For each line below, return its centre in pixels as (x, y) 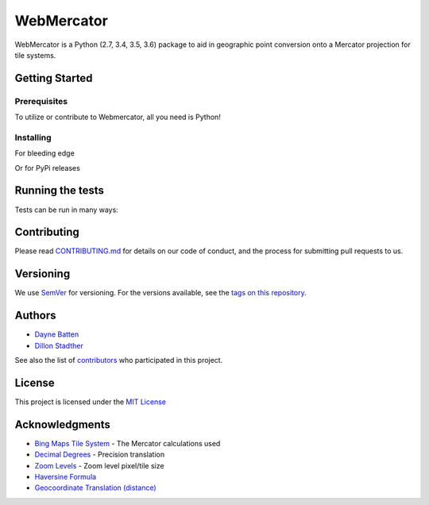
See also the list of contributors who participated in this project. (119, 360)
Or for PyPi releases (48, 168)
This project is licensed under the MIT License (91, 402)
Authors (35, 316)
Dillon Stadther (59, 345)
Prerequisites (41, 101)
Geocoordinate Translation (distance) (95, 488)
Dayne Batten (57, 334)
